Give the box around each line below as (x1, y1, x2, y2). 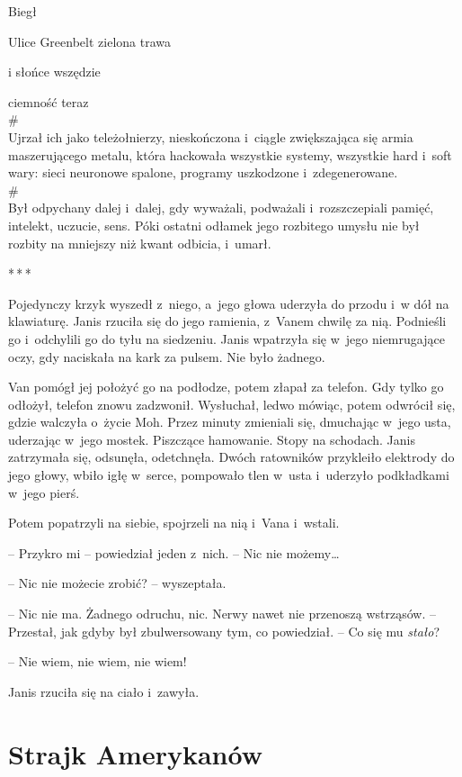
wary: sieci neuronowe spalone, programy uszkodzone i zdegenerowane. (8, 163, 398, 182)
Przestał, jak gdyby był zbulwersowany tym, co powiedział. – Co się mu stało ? (8, 621, 440, 640)
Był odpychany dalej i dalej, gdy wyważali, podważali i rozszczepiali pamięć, (8, 198, 434, 217)
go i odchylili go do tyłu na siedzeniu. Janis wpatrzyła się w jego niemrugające (8, 329, 445, 348)
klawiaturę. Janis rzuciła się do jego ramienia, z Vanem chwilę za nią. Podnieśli (8, 312, 447, 330)
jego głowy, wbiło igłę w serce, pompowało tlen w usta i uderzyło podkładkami (8, 465, 449, 484)
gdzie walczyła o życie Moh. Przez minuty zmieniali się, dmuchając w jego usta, (8, 412, 451, 431)
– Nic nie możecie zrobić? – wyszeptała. (8, 574, 227, 592)
